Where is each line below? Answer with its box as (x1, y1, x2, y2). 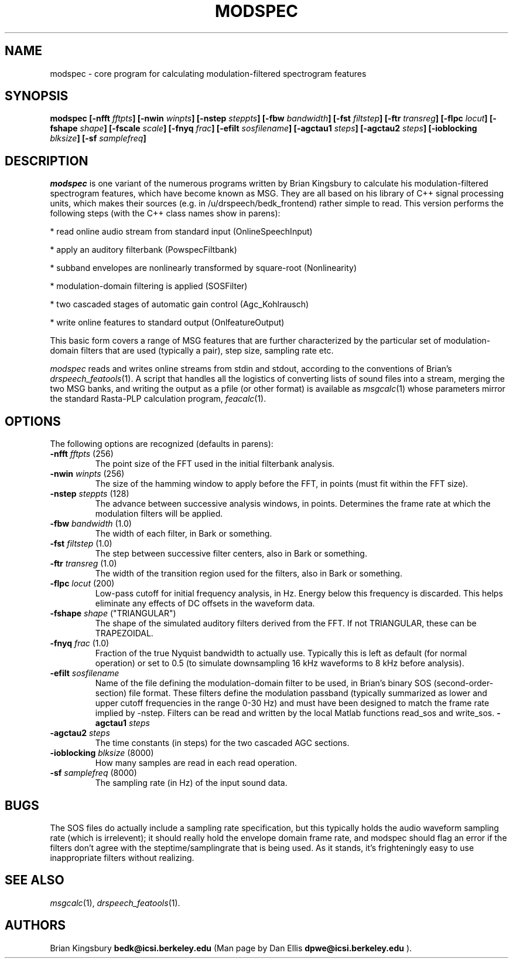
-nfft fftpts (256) (50, 449, 114, 459)
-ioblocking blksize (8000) (50, 748, 154, 758)
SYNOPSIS (5, 89, 69, 104)
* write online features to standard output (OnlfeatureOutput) (50, 317, 285, 328)
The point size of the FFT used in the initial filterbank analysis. (95, 459, 335, 469)
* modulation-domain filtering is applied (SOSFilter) (50, 281, 248, 291)
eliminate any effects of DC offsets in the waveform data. (95, 598, 315, 609)
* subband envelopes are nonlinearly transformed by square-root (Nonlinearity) (50, 263, 357, 273)
